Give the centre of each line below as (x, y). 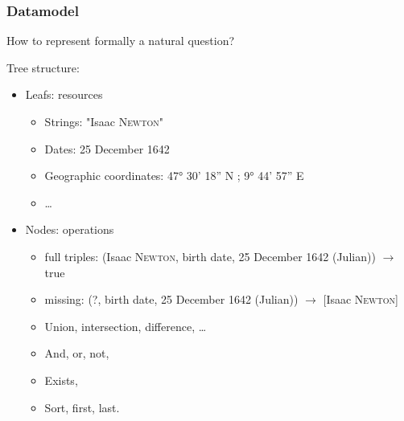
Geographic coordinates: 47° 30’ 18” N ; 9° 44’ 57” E (174, 176)
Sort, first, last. (82, 407)
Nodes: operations (70, 229)
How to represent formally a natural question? (121, 41)
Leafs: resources (64, 94)
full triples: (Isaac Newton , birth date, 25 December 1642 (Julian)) (210, 256)
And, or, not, (77, 353)
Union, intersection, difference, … (126, 326)
